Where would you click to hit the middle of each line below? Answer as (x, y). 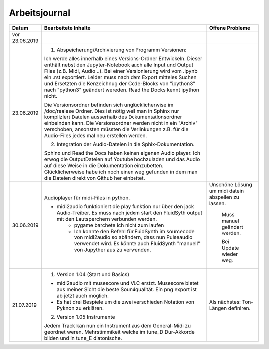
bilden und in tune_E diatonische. (83, 338)
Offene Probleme (230, 28)
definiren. (239, 308)
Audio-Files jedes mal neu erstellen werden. (96, 135)
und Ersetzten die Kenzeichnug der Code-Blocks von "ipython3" (120, 83)
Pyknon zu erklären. (80, 308)
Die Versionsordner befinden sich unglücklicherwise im (109, 105)
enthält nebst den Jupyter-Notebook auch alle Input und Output (119, 65)
